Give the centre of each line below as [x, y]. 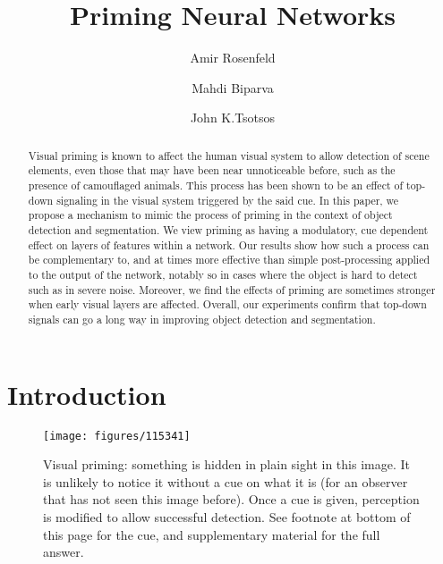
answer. [64, 552]
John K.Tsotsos [233, 118]
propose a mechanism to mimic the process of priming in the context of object [210, 215]
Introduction [87, 394]
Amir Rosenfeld [233, 58]
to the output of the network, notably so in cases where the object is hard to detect [223, 274]
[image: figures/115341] [117, 436]
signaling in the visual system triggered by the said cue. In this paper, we [228, 200]
